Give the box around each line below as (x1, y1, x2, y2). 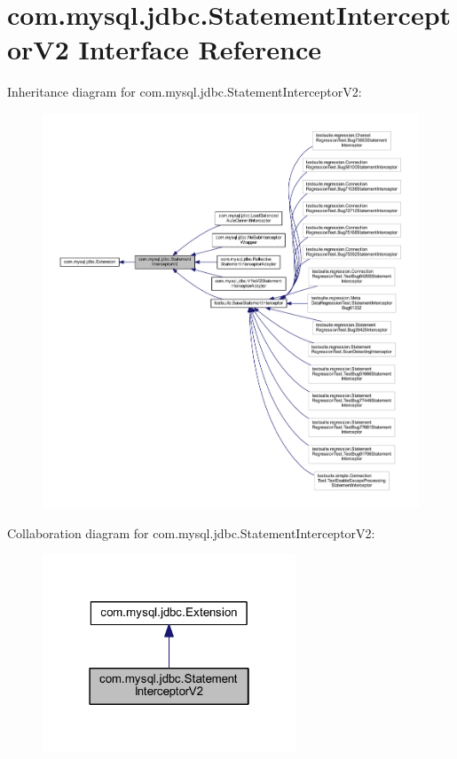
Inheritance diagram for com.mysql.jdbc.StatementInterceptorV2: (7, 82, 362, 101)
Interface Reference (78, 31, 322, 67)
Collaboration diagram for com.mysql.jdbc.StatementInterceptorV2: (7, 523, 375, 542)
